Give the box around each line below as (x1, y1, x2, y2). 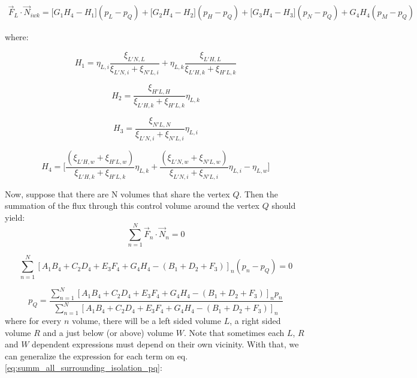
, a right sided (229, 314, 281, 327)
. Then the (239, 187, 279, 200)
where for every (5, 314, 62, 327)
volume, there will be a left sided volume (71, 314, 221, 327)
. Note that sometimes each (183, 326, 285, 338)
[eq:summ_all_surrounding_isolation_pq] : (5, 361, 162, 374)
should (271, 199, 296, 212)
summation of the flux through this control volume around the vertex (5, 199, 260, 212)
